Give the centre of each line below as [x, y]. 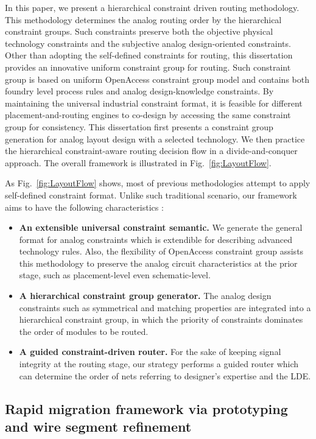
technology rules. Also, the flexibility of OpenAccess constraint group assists [161, 251]
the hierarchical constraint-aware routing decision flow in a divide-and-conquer [151, 151]
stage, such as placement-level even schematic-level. [115, 275]
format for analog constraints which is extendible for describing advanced [156, 239]
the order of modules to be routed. [84, 331]
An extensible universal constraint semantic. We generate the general [161, 227]
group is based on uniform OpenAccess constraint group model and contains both [157, 79]
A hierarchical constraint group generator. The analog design [145, 296]
